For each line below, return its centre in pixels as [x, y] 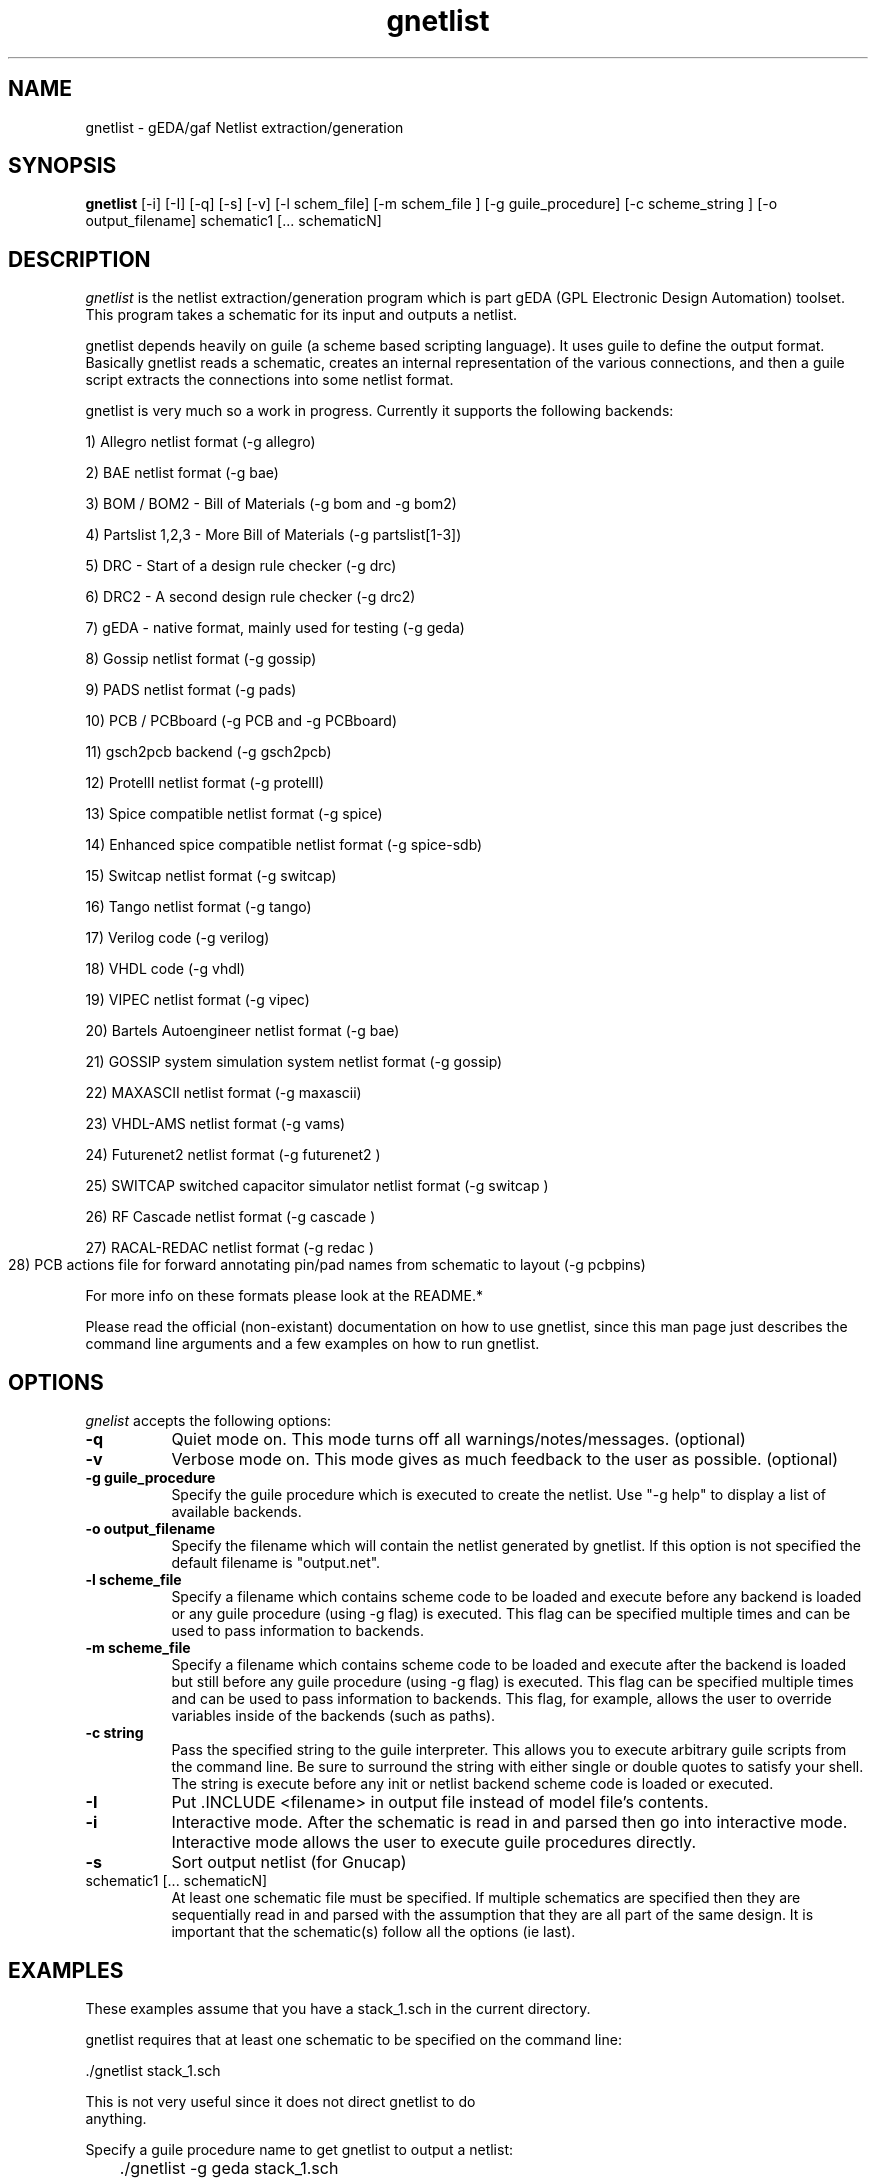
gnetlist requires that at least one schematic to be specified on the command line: [353, 2039]
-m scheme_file [138, 1648]
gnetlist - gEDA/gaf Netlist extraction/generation [244, 127]
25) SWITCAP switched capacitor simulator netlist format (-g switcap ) [317, 1186]
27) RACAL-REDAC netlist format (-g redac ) [230, 1248]
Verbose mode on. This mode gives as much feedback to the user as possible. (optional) [505, 1459]
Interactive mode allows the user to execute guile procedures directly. [433, 1842]
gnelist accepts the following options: [208, 1421]
